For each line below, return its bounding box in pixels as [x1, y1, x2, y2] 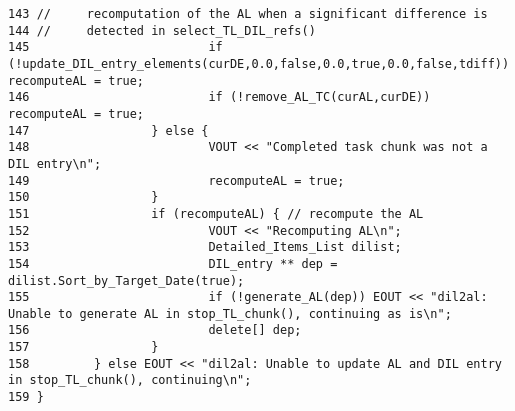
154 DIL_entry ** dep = [8, 256, 338, 271]
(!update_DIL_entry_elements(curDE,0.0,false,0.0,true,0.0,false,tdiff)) [8, 56, 510, 71]
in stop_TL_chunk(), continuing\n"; [8, 373, 252, 388]
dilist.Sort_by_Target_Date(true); [8, 273, 245, 288]
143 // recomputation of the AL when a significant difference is [8, 7, 488, 21]
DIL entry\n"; [8, 156, 102, 171]
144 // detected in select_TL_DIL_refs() [8, 23, 316, 38]
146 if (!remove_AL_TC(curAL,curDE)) [8, 90, 431, 105]
